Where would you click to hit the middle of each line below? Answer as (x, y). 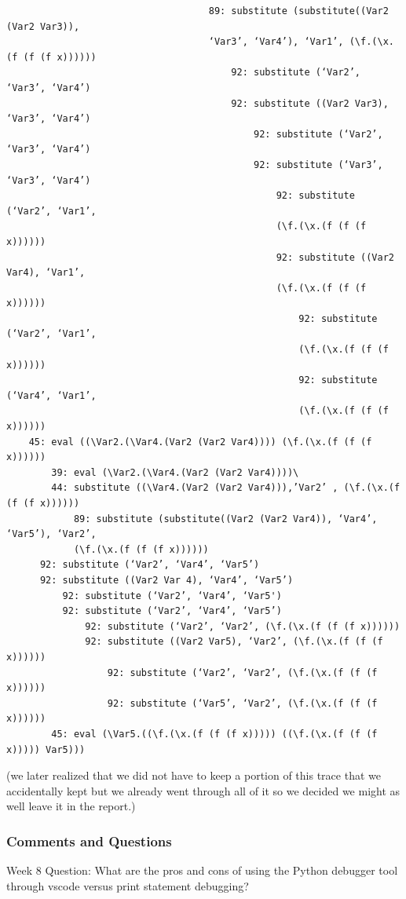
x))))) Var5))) (46, 749)
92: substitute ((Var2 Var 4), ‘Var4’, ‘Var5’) (166, 580)
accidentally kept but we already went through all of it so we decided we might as (203, 790)
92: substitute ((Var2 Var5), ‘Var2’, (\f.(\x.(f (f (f (234, 642)
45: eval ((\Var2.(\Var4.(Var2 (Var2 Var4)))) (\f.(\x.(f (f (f (200, 442)
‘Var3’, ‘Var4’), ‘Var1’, (276, 42)
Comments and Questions (89, 841)
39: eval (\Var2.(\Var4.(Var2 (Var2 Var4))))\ (175, 472)
